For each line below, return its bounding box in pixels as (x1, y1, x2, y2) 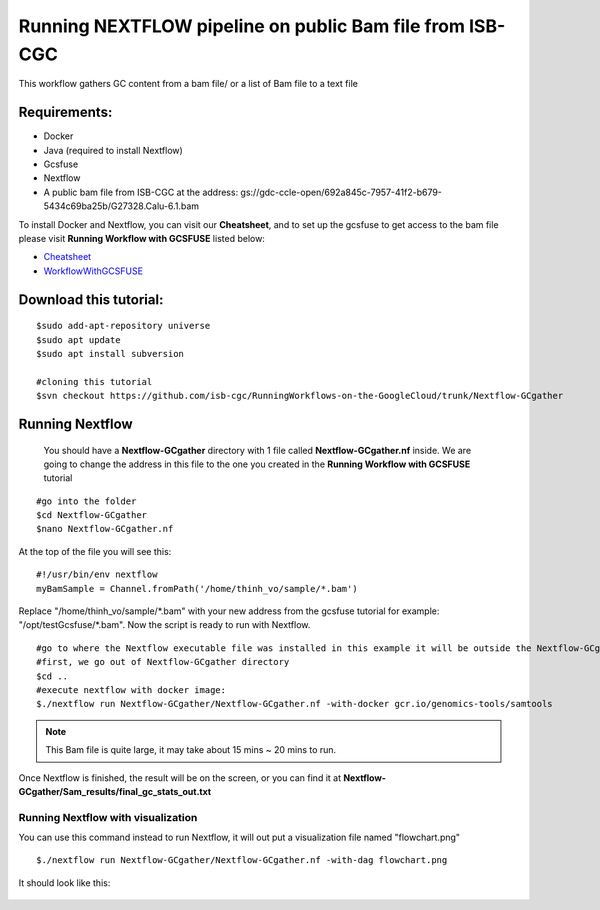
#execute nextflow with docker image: (36, 685, 227, 695)
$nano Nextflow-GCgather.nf (36, 523, 174, 535)
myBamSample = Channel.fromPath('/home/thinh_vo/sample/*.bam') (36, 583, 359, 594)
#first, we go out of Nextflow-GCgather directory (36, 656, 290, 668)
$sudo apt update (36, 334, 121, 345)
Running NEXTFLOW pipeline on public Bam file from (18, 15, 465, 37)
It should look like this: (18, 876, 111, 889)
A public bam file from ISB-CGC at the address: (43, 186, 239, 198)
